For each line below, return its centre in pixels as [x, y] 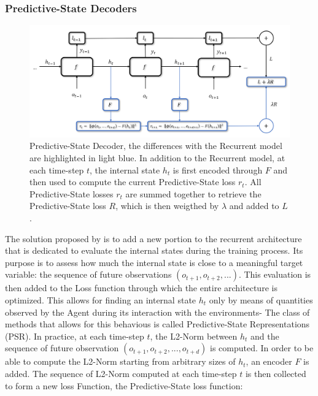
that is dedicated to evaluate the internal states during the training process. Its [154, 250]
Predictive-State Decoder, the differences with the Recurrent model [156, 146]
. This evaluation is [275, 274]
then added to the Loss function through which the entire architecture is [141, 288]
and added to [254, 206]
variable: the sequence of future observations [88, 274]
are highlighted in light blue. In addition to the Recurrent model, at [157, 158]
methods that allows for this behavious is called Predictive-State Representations [157, 324]
